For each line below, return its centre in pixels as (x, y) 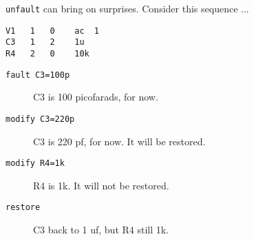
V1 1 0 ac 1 (53, 31)
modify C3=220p (40, 119)
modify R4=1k (35, 164)
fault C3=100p (38, 75)
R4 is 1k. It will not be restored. (101, 185)
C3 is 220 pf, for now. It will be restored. (119, 141)
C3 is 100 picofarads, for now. (96, 97)
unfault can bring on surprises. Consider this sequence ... (127, 8)
